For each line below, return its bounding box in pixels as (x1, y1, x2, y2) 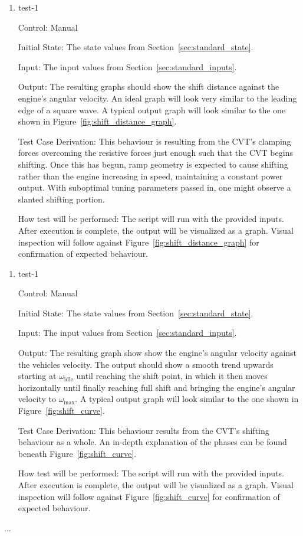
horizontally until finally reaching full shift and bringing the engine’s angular (18, 381, 295, 393)
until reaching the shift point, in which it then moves (76, 370, 268, 382)
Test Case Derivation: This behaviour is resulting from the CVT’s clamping (18, 135, 291, 147)
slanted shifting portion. (18, 192, 105, 205)
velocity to (18, 393, 56, 405)
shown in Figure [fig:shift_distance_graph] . (18, 115, 177, 128)
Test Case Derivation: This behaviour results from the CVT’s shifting (18, 424, 269, 436)
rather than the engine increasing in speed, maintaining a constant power (18, 169, 283, 182)
